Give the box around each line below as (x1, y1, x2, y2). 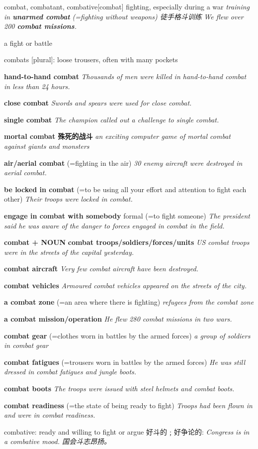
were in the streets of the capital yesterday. (4, 246, 134, 257)
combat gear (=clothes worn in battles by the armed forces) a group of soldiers (4, 330, 251, 340)
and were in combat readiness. (4, 410, 95, 420)
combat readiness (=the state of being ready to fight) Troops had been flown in (4, 400, 253, 410)
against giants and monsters (4, 140, 89, 151)
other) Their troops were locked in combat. (4, 194, 133, 204)
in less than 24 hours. (4, 81, 70, 91)
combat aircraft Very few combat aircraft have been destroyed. (4, 263, 199, 274)
